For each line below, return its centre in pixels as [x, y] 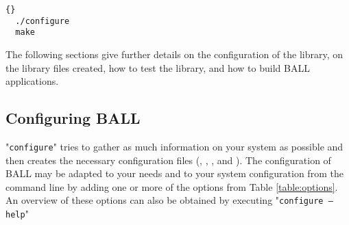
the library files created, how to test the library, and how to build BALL [158, 67]
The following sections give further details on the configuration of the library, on [174, 54]
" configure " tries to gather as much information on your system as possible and [174, 146]
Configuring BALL [73, 118]
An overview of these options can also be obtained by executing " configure [165, 200]
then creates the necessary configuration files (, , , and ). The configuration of [168, 160]
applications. [32, 81]
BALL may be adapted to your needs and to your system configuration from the [174, 173]
